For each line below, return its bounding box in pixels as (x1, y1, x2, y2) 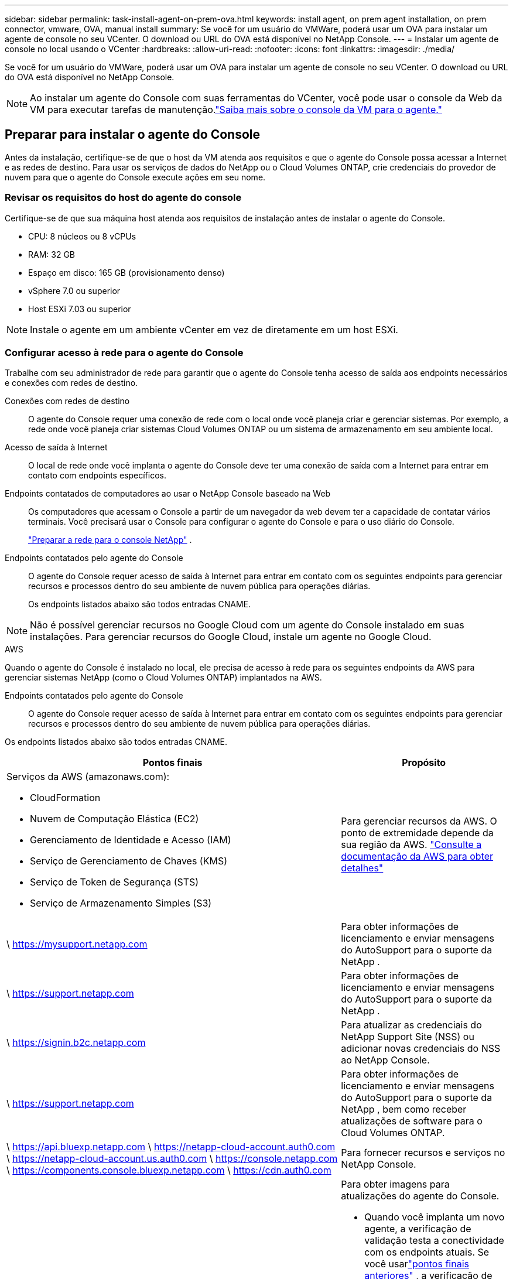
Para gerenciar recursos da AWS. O (341, 815, 497, 827)
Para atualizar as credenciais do (341, 1019, 482, 1031)
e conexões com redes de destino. (5, 378, 138, 388)
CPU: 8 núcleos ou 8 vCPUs (28, 231, 136, 241)
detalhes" (341, 862, 384, 874)
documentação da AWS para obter (341, 850, 493, 863)
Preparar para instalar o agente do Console (5, 127, 261, 142)
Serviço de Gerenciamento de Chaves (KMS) (30, 855, 227, 867)
